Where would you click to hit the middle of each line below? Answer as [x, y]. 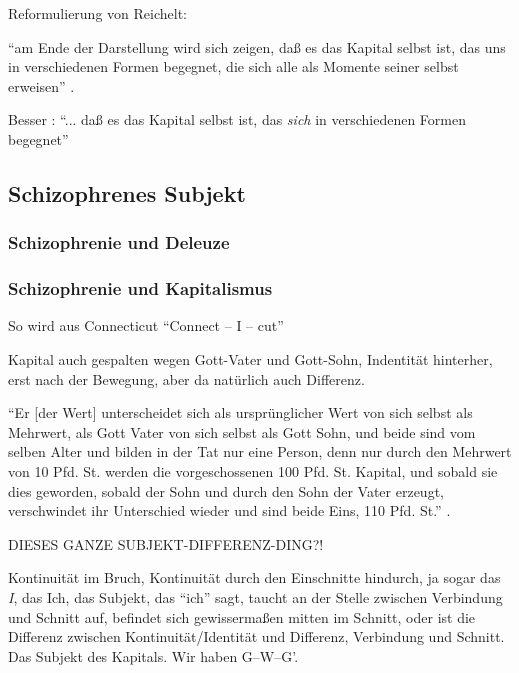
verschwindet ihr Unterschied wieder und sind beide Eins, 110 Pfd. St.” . [229, 510]
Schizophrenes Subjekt [127, 192]
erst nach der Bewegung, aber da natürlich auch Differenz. [186, 378]
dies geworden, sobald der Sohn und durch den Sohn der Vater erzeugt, [226, 490]
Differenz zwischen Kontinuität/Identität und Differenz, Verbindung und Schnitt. [256, 636]
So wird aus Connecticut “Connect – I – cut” [146, 325]
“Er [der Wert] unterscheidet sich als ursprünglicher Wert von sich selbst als [240, 412]
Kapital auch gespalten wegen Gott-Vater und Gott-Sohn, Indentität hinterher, [250, 359]
